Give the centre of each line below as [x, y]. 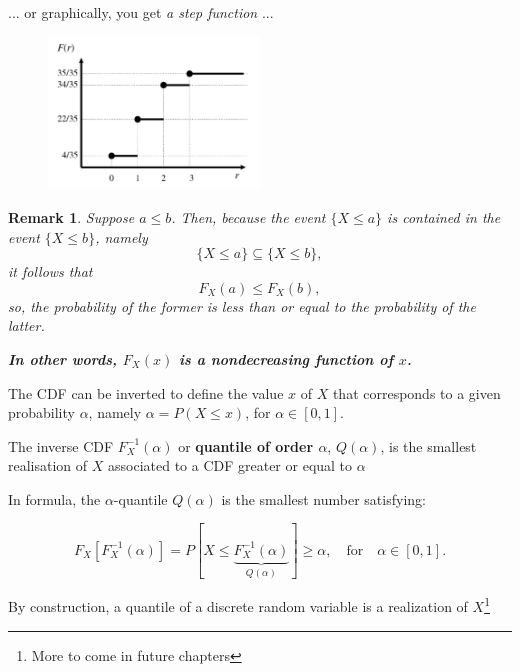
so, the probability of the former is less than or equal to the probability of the [242, 305]
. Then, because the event [248, 216]
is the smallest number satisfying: [323, 498]
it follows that [50, 271]
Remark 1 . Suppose [71, 216]
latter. [26, 325]
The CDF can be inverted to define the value [146, 392]
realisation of [48, 465]
